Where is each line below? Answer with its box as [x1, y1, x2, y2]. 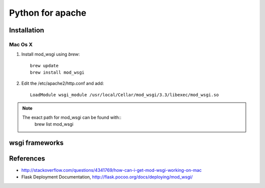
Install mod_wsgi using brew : [21, 52, 80, 57]
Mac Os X [9, 41, 33, 48]
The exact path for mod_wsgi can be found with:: [22, 114, 122, 120]
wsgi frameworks [9, 138, 64, 147]
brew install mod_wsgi [30, 70, 85, 76]
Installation [9, 26, 44, 34]
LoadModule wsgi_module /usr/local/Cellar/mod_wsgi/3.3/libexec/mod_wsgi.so [30, 92, 219, 98]
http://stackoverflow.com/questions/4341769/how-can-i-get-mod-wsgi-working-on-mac [21, 167, 202, 173]
